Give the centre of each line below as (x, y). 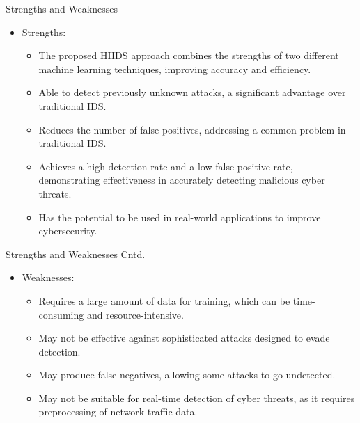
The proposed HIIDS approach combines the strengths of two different (189, 55)
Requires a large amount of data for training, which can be (164, 300)
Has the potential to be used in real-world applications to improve (180, 217)
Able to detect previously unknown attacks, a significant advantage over (192, 92)
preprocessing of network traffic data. (118, 412)
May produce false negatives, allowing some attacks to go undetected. (187, 375)
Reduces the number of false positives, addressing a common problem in (192, 129)
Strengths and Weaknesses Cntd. (76, 254)
